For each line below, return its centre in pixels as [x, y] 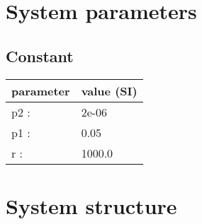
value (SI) [109, 90]
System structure [91, 205]
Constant [40, 55]
